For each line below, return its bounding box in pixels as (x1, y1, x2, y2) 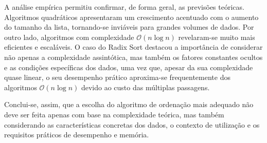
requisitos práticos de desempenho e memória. (4, 129, 149, 140)
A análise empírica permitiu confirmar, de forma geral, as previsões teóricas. (4, 2, 244, 12)
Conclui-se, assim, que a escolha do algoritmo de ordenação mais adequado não (4, 99, 254, 110)
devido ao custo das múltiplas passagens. (81, 81, 210, 92)
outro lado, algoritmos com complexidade (4, 31, 134, 42)
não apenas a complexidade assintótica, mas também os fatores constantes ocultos (4, 51, 263, 62)
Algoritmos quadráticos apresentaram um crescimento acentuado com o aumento (4, 11, 259, 22)
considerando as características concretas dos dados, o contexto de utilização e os (4, 119, 260, 130)
